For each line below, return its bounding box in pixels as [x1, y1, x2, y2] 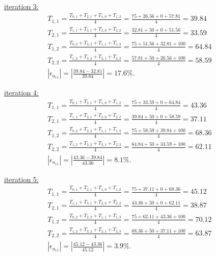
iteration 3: [4, 1, 39, 11]
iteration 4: [4, 87, 39, 98]
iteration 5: [4, 173, 39, 184]
